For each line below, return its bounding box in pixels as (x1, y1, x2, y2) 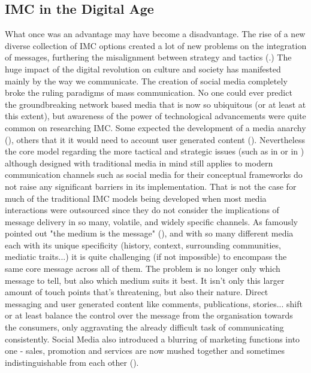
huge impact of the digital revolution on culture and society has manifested (5, 62, 281, 75)
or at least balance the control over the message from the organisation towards (5, 309, 293, 322)
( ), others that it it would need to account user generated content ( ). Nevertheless (5, 133, 305, 145)
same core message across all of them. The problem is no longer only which (5, 262, 280, 275)
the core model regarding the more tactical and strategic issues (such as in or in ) (5, 145, 304, 157)
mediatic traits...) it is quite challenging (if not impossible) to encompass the (5, 250, 287, 263)
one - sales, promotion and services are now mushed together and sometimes (5, 344, 285, 357)
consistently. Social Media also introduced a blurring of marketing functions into (5, 332, 300, 345)
